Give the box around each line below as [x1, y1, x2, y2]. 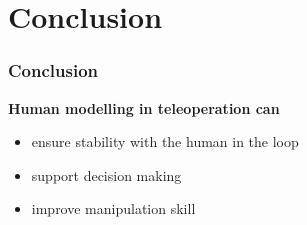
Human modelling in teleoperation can [8, 97, 280, 118]
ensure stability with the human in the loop [31, 131, 299, 152]
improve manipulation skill [31, 198, 196, 219]
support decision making [31, 164, 182, 185]
